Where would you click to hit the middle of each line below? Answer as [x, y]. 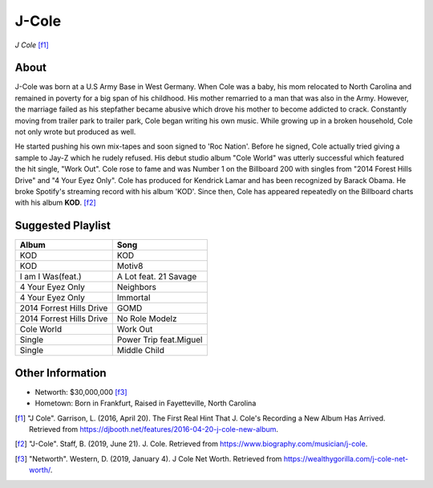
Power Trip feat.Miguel [160, 340]
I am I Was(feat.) [51, 277]
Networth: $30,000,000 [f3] [81, 392]
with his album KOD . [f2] [55, 203]
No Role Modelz [147, 319]
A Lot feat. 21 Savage [157, 277]
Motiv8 [130, 266]
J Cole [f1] [32, 45]
